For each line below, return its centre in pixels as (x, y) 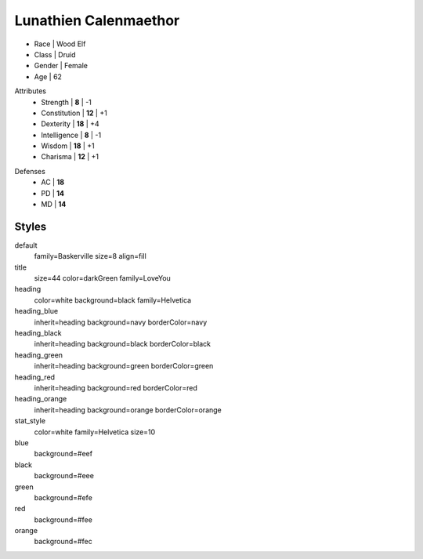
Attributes (31, 91)
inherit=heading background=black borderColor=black (123, 344)
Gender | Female (61, 66)
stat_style (30, 421)
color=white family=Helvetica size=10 (95, 432)
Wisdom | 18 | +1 (68, 146)
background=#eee (64, 476)
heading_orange (41, 399)
